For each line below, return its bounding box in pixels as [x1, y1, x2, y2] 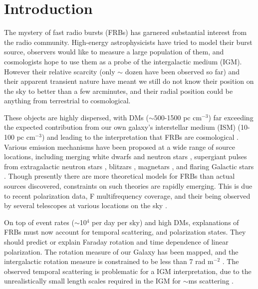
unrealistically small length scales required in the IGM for [4, 276, 181, 286]
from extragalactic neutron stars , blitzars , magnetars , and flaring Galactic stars [4, 161, 254, 171]
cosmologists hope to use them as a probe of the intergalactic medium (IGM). [4, 56, 242, 66]
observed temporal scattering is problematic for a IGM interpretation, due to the [4, 266, 252, 276]
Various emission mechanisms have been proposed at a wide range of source [4, 141, 236, 152]
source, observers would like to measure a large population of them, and [4, 46, 224, 57]
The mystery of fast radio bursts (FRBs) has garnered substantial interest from [4, 27, 247, 37]
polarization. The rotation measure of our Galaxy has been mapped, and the [4, 246, 239, 257]
